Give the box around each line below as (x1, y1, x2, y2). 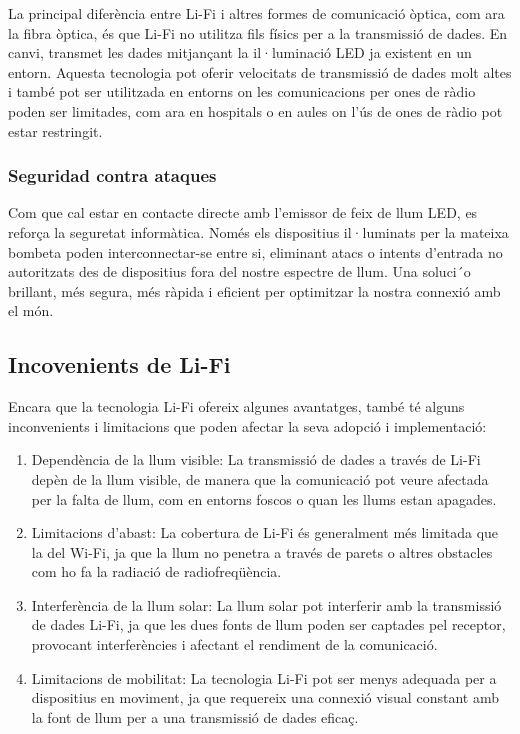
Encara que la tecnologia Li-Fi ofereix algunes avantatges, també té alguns (8, 396, 465, 417)
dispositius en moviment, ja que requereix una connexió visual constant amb (31, 687, 499, 708)
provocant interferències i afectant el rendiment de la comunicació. (31, 634, 438, 655)
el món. (8, 300, 54, 321)
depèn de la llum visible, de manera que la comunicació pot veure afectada (31, 468, 489, 489)
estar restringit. (8, 120, 103, 141)
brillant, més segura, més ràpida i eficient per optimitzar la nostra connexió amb (8, 280, 501, 301)
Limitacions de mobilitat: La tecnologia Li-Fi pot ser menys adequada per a (31, 667, 497, 688)
